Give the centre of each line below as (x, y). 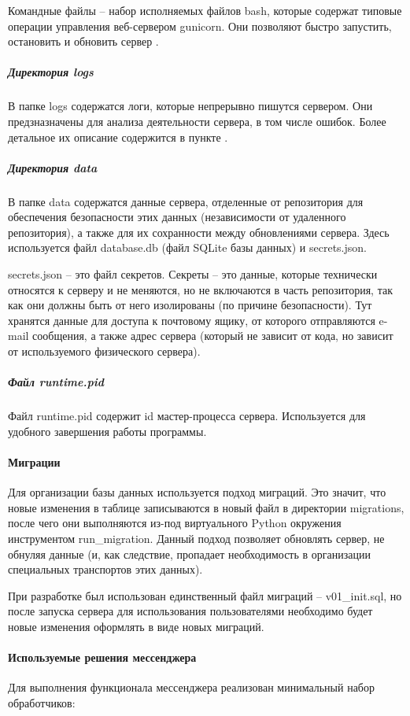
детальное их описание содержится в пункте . (118, 137)
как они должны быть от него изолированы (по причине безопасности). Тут (190, 305)
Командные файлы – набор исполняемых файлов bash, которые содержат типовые (205, 10)
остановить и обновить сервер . (83, 41)
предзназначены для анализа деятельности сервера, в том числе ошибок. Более (197, 121)
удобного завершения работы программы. (107, 431)
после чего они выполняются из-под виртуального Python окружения (175, 523)
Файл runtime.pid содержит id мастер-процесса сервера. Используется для (187, 416)
